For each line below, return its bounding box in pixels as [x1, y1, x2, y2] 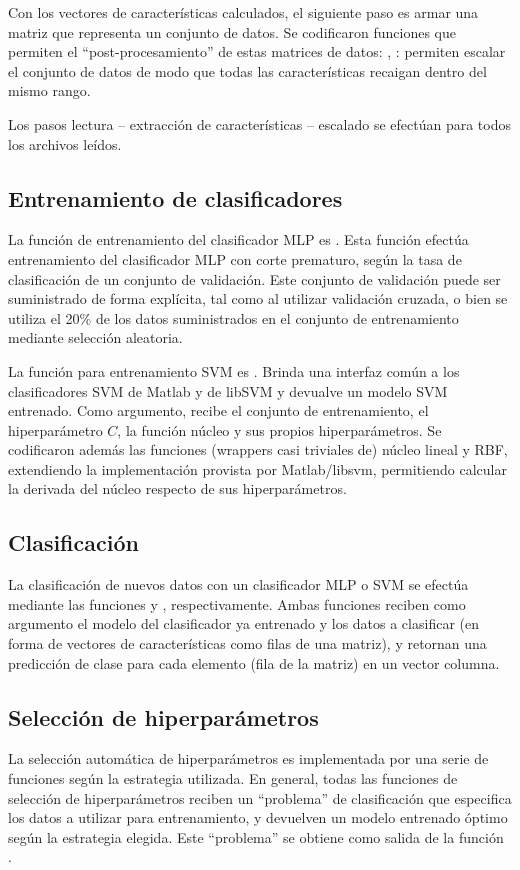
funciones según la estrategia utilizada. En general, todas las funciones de [8, 768, 458, 789]
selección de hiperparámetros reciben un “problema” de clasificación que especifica [8, 787, 512, 808]
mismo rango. [8, 80, 91, 101]
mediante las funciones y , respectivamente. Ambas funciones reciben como [8, 593, 466, 614]
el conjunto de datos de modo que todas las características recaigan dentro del [8, 60, 487, 81]
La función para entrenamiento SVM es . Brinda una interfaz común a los [8, 360, 460, 381]
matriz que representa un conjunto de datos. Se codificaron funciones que [8, 21, 457, 42]
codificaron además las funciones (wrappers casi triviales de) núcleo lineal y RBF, [8, 439, 508, 460]
